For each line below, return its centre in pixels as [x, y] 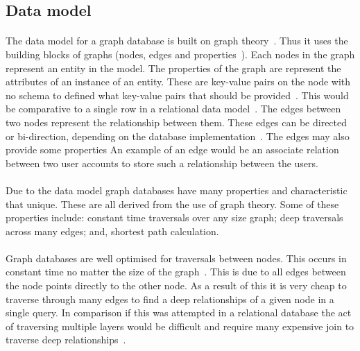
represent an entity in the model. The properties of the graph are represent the [173, 68]
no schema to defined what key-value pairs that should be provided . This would [177, 95]
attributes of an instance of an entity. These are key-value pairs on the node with [178, 82]
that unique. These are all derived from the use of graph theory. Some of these [172, 204]
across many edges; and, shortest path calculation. [112, 231]
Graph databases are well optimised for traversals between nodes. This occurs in [176, 258]
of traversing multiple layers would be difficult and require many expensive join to [180, 326]
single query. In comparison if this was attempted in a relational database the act [179, 313]
